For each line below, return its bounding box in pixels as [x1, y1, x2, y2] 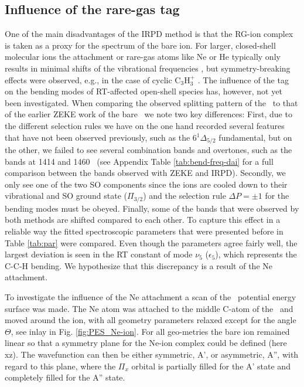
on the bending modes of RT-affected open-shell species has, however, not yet [5, 85, 282, 97]
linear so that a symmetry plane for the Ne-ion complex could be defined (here [5, 337, 287, 349]
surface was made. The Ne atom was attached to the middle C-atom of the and [5, 302, 293, 314]
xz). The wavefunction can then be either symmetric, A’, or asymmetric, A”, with [5, 348, 299, 360]
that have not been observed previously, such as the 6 [5, 131, 197, 143]
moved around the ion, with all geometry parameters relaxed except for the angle [5, 314, 296, 326]
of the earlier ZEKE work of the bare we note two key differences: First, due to [5, 108, 292, 120]
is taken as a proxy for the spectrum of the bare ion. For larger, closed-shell [5, 39, 276, 51]
